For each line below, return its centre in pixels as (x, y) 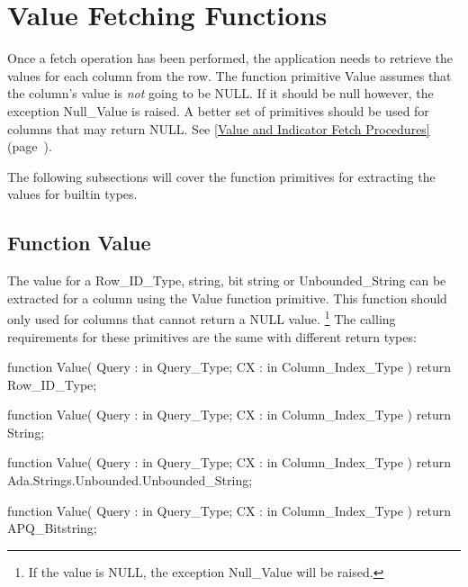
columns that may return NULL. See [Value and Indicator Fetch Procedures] (219, 128)
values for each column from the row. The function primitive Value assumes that (229, 75)
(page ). (30, 146)
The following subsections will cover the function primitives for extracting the (221, 176)
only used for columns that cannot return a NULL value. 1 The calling (202, 317)
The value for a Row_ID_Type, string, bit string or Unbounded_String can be (227, 280)
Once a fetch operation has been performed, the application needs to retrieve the (230, 58)
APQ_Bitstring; (52, 528)
